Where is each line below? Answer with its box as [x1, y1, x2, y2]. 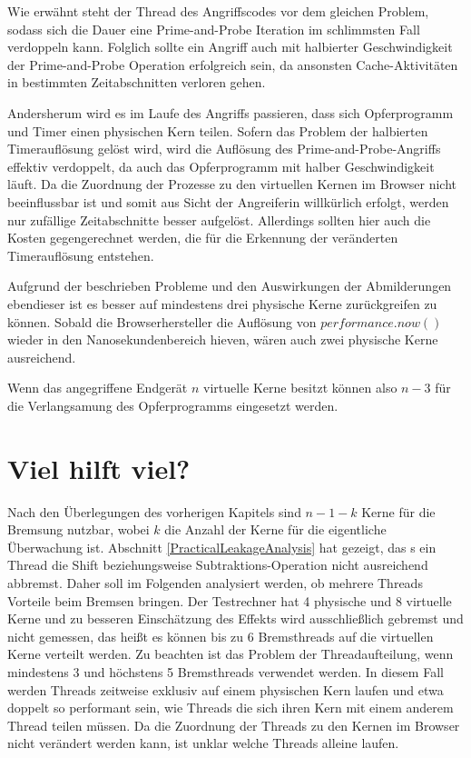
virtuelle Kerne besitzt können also [203, 378, 397, 397]
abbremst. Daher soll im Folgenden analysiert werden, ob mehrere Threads [7, 573, 423, 592]
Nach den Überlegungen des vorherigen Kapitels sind [7, 502, 301, 521]
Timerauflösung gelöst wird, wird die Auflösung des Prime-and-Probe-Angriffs [7, 139, 441, 158]
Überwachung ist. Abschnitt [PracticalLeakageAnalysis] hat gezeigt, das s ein [7, 537, 437, 556]
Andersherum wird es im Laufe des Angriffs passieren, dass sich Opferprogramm [7, 103, 454, 122]
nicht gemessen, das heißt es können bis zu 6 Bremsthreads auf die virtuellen [7, 626, 434, 645]
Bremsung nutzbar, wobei [7, 520, 150, 539]
